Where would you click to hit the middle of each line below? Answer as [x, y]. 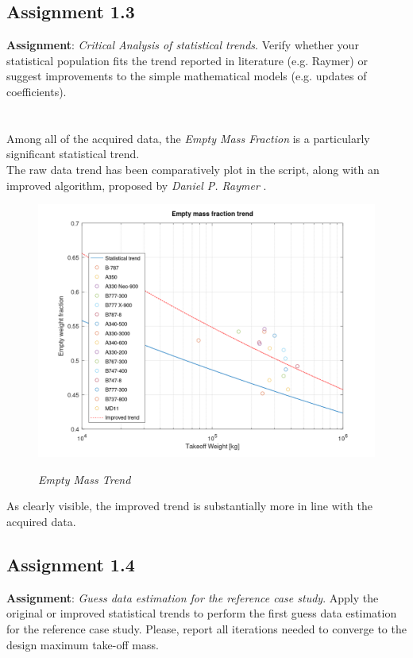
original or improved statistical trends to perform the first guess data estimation [202, 613]
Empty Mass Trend [85, 479]
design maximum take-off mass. [83, 644]
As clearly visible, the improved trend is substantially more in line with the [189, 506]
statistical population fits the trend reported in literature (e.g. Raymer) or [187, 60]
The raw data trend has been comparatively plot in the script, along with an [193, 169]
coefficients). [37, 91]
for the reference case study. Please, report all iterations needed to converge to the [206, 628]
